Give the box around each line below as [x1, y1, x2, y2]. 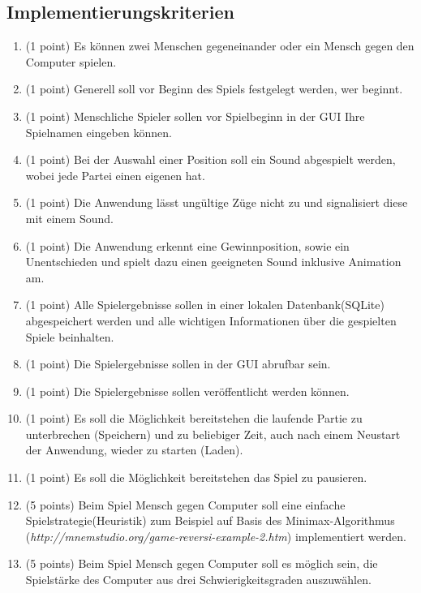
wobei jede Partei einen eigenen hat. [25, 166, 205, 183]
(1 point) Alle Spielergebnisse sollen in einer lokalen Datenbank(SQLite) [25, 296, 384, 313]
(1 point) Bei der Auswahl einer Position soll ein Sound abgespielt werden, [25, 151, 396, 168]
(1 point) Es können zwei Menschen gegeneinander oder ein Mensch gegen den [25, 37, 415, 54]
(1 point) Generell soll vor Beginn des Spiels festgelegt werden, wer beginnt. [25, 80, 403, 97]
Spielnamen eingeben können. [25, 123, 172, 140]
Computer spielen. [25, 53, 117, 70]
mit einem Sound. [25, 209, 114, 226]
